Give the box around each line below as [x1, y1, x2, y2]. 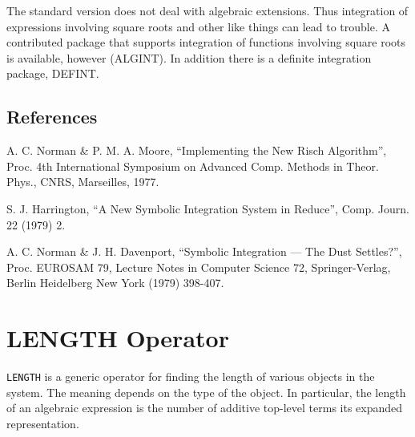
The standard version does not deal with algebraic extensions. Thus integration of [6, 2, 409, 18]
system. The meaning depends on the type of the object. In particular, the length [6, 383, 406, 400]
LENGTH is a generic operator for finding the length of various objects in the [6, 368, 375, 385]
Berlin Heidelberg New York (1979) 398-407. [6, 274, 224, 291]
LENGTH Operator [6, 322, 229, 354]
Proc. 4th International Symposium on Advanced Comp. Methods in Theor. [6, 157, 379, 174]
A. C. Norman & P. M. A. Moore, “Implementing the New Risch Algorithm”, [6, 142, 387, 159]
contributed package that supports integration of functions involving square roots [6, 34, 406, 51]
